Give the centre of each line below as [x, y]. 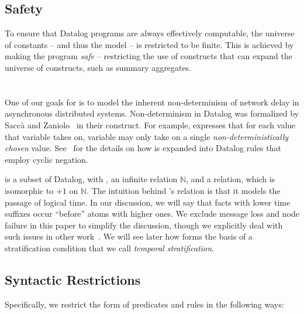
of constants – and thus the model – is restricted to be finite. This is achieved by [149, 44]
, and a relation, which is [231, 179]
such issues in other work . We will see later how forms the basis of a [129, 236]
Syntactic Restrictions [73, 279]
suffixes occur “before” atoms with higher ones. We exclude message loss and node [152, 214]
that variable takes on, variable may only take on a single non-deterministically [147, 136]
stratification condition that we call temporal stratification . [110, 248]
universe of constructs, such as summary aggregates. [98, 67]
